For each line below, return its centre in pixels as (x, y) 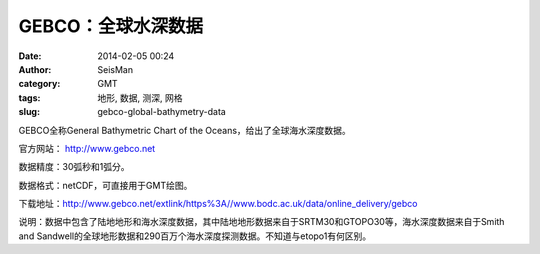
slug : (29, 112)
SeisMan (115, 69)
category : (39, 84)
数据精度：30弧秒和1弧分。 (74, 167)
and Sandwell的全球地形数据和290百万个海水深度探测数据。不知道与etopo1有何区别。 (195, 236)
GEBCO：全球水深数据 (111, 26)
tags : (29, 97)
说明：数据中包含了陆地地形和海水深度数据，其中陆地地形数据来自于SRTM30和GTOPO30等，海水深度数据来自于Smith (261, 222)
